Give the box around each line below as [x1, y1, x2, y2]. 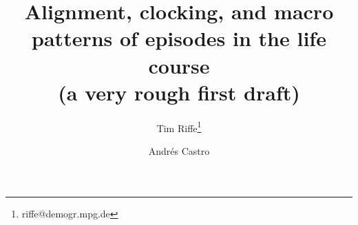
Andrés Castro [148, 143, 210, 158]
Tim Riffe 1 [156, 118, 202, 135]
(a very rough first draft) [58, 78, 300, 106]
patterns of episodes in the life [32, 24, 326, 52]
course [148, 51, 210, 79]
